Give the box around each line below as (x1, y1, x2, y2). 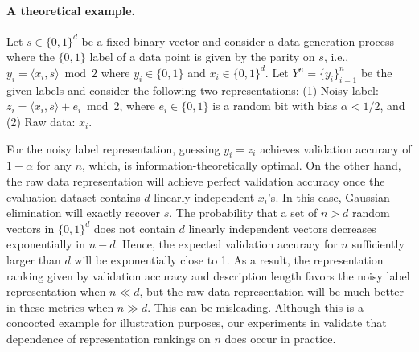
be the (360, 63, 392, 80)
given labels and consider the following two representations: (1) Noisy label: (6, 81, 379, 98)
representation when (6, 283, 106, 300)
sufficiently (351, 235, 405, 252)
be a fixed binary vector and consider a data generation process (81, 32, 395, 49)
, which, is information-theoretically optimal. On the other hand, (82, 157, 401, 174)
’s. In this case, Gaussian (267, 188, 390, 205)
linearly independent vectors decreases (188, 219, 376, 236)
